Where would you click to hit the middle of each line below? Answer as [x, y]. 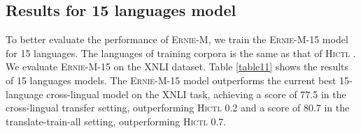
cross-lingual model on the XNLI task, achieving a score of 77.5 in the [196, 94]
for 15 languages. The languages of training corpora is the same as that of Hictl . [181, 53]
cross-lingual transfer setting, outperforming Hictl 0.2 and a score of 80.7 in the [178, 108]
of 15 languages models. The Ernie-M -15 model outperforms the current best [171, 80]
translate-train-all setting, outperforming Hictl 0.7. [116, 121]
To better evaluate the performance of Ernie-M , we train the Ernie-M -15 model [177, 39]
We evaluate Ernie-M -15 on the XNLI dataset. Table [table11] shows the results [177, 66]
